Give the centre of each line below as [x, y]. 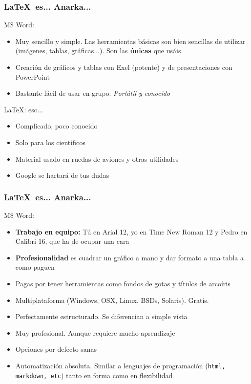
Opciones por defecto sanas [56, 349]
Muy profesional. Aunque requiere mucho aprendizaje [95, 332]
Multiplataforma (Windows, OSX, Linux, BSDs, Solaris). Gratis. [112, 300]
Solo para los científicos [50, 142]
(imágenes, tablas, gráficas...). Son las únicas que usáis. [99, 51]
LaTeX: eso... [24, 109]
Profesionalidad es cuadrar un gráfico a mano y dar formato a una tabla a [129, 257]
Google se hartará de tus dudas [62, 175]
